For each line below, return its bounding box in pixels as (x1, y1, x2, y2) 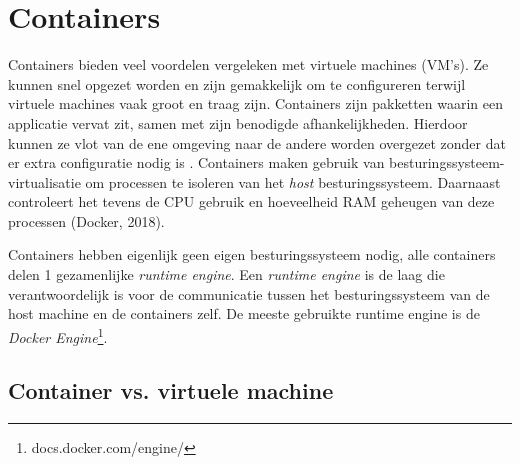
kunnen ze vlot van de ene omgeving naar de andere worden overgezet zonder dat (8, 132, 506, 153)
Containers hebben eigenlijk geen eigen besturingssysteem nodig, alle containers (8, 244, 496, 265)
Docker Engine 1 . (8, 323, 108, 347)
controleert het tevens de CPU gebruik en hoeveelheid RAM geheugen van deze (8, 191, 495, 212)
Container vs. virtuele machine (8, 375, 334, 406)
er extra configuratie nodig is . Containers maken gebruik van (8, 152, 385, 173)
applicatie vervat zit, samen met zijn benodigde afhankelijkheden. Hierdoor (8, 112, 468, 133)
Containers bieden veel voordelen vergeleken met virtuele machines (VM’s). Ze (8, 54, 489, 75)
